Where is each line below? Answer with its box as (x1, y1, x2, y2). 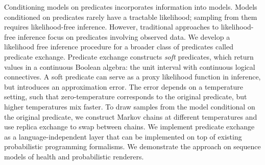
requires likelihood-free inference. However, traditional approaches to (4, 21, 219, 32)
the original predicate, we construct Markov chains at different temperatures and (4, 111, 257, 122)
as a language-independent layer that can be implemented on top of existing (4, 131, 242, 142)
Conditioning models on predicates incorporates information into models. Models (4, 2, 257, 12)
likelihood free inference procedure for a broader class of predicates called (4, 41, 233, 52)
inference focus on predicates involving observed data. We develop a (17, 31, 230, 42)
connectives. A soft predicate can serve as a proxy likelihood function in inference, (4, 71, 261, 82)
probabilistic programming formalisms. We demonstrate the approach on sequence (4, 141, 261, 152)
